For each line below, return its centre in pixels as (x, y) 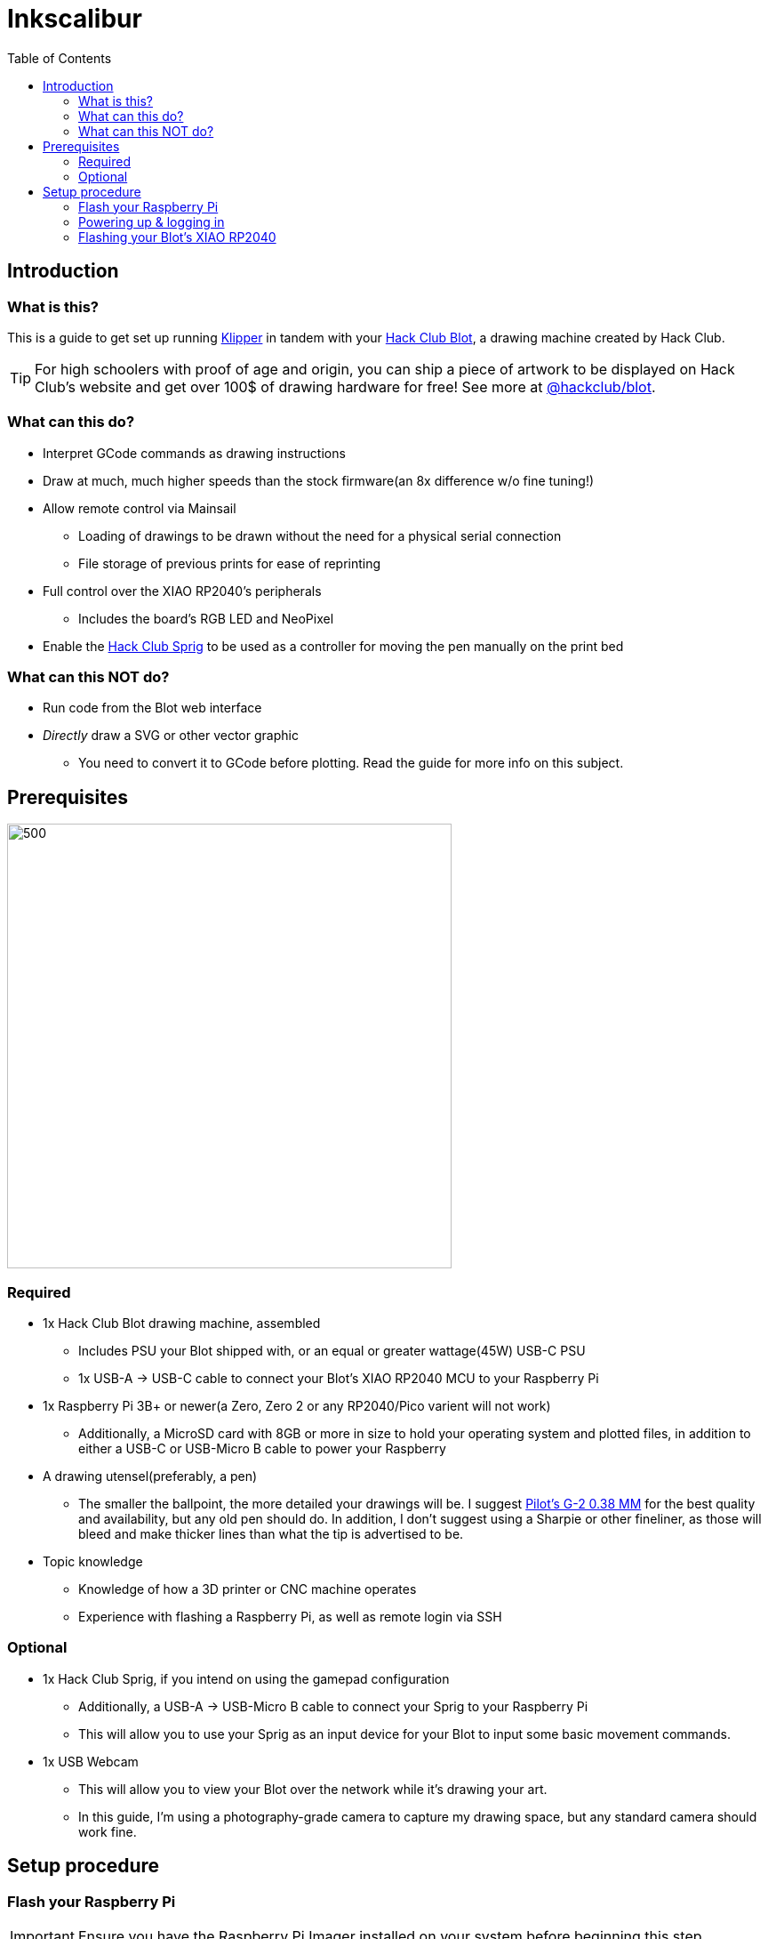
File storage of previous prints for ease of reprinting (230, 563)
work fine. (108, 1831)
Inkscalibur (75, 19)
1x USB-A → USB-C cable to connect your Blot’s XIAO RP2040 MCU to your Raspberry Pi (339, 1379)
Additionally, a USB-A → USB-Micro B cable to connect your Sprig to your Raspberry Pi (333, 1706)
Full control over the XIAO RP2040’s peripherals (182, 591)
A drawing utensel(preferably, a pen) (150, 1476)
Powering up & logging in (152, 221)
